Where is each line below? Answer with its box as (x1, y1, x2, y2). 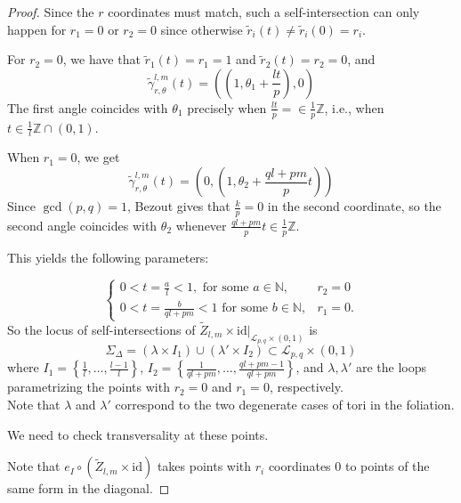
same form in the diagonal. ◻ (7, 479, 170, 498)
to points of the (344, 457, 430, 475)
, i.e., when (324, 98, 384, 117)
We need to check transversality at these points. (7, 425, 269, 443)
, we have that (62, 50, 141, 69)
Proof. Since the (7, 3, 94, 20)
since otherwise (160, 20, 243, 38)
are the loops (355, 358, 426, 377)
